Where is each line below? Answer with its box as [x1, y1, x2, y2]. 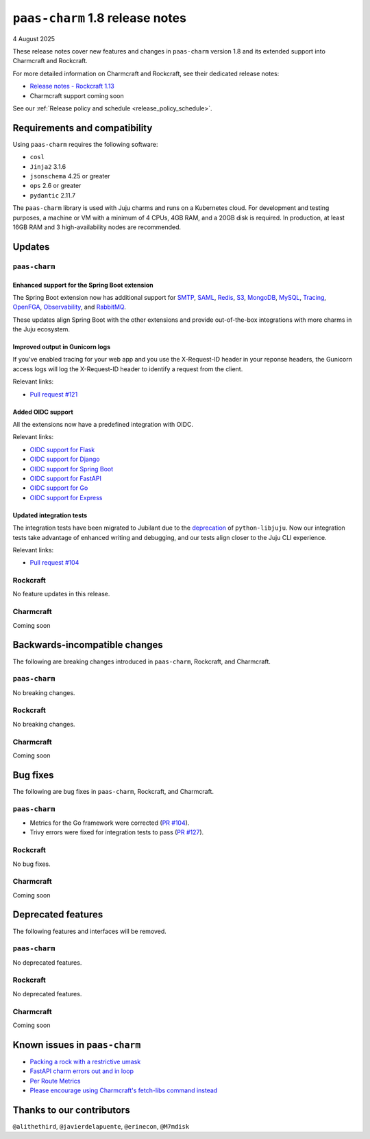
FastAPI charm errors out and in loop [29, 1067, 134, 1075]
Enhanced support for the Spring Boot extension [12, 281, 153, 289]
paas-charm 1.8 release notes [12, 10, 186, 25]
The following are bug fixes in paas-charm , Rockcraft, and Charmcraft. [12, 787, 214, 795]
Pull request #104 [29, 559, 79, 567]
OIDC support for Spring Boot [29, 465, 113, 473]
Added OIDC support [12, 408, 73, 416]
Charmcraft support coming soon [29, 91, 124, 99]
